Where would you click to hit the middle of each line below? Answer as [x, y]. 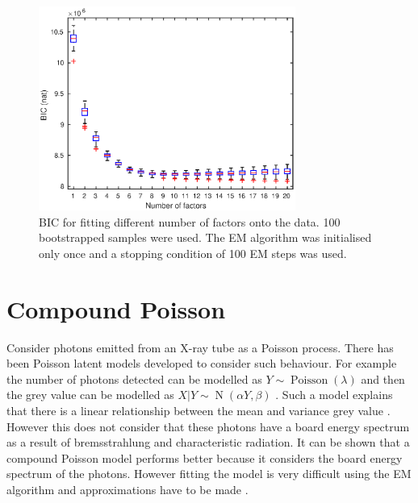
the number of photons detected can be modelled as [134, 378]
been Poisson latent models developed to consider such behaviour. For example [202, 363]
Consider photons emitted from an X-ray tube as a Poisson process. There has [200, 347]
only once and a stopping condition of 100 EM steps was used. [193, 253]
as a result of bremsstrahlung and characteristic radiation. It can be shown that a [208, 442]
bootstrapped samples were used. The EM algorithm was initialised [205, 237]
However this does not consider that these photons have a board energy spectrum [208, 426]
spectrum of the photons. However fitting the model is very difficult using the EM [209, 474]
